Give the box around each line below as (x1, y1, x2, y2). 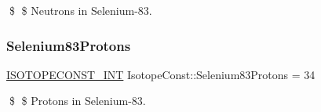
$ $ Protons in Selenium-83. (9, 92, 146, 109)
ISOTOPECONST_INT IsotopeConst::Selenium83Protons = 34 (6, 66, 316, 82)
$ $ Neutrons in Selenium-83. (9, 2, 152, 18)
